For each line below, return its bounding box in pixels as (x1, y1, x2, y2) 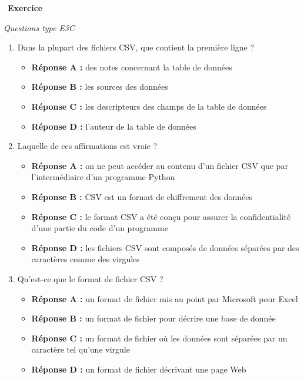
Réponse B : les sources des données (31, 80, 168, 93)
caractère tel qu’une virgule (31, 343, 130, 356)
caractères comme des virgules (31, 253, 140, 265)
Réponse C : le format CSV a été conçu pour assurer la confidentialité (31, 210, 291, 222)
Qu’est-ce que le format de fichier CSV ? (17, 272, 163, 285)
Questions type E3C (4, 21, 75, 33)
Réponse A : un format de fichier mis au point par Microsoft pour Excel (31, 292, 298, 304)
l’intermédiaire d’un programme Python (31, 171, 175, 183)
